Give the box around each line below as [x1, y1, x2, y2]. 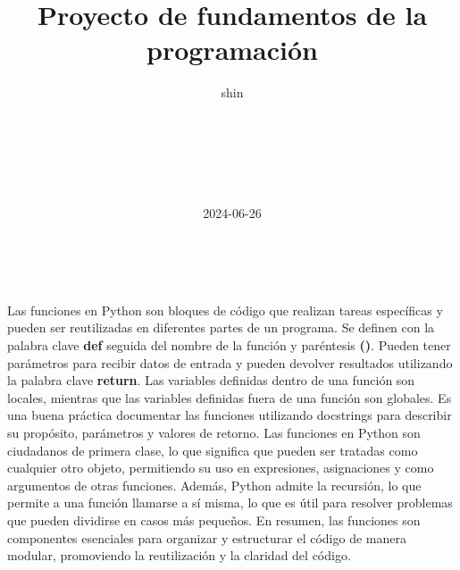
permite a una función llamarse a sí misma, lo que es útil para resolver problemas [7, 493, 453, 512]
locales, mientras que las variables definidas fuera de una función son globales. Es [7, 388, 452, 407]
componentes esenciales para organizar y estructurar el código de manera [7, 528, 406, 547]
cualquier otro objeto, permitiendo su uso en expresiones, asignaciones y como [7, 458, 434, 477]
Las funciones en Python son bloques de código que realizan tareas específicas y [7, 300, 443, 319]
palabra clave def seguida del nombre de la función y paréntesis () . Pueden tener [7, 336, 451, 355]
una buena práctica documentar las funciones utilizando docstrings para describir [7, 406, 452, 424]
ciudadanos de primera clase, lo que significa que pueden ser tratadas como [7, 440, 418, 459]
